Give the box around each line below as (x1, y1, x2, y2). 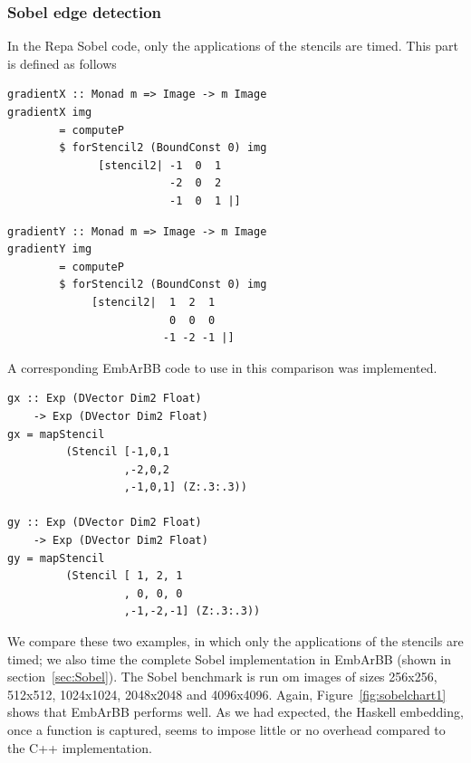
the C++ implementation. (7, 738, 152, 757)
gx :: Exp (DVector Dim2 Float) (7, 392, 202, 405)
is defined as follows (7, 53, 117, 72)
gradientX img (7, 106, 92, 119)
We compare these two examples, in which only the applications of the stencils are (7, 632, 464, 651)
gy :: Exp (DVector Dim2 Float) (7, 516, 202, 529)
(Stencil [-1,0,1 (65, 445, 169, 459)
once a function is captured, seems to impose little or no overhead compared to (7, 720, 446, 739)
